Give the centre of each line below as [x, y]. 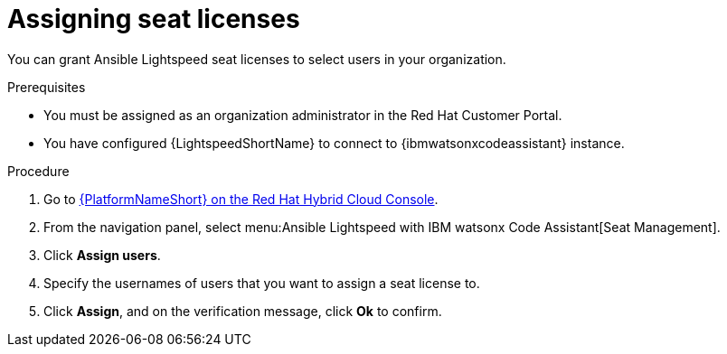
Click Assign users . [102, 255]
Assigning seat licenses [154, 19]
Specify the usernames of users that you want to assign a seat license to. [262, 283]
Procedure [38, 171]
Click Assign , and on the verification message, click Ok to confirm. [243, 311]
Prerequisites [47, 87]
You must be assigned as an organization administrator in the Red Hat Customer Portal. [303, 115]
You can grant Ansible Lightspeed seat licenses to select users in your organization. [257, 59]
